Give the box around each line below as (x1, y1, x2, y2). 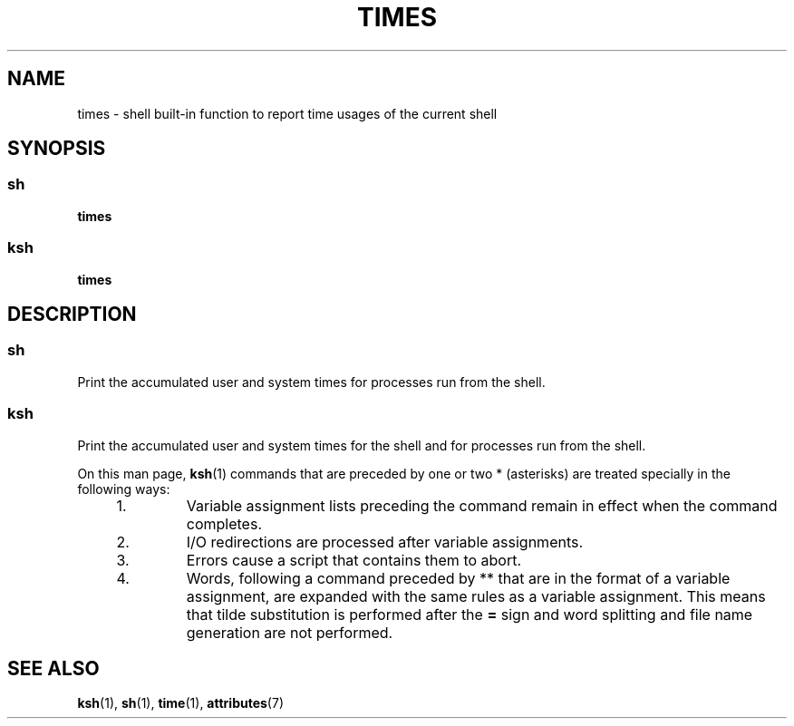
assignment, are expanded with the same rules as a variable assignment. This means (186, 586, 766, 605)
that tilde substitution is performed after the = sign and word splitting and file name (186, 605, 753, 624)
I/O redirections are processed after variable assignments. (186, 532, 584, 551)
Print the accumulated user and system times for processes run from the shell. (77, 373, 546, 390)
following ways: (77, 480, 170, 497)
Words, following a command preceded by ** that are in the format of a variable (186, 568, 731, 587)
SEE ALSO (7, 656, 100, 680)
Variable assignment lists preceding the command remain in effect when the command (186, 496, 778, 515)
